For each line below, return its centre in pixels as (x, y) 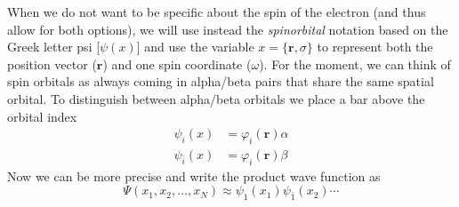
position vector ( (52, 64)
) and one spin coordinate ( (177, 64)
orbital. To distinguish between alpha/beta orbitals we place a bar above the (216, 98)
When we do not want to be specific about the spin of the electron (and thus (217, 12)
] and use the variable (195, 47)
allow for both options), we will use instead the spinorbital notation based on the (228, 29)
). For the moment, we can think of (355, 64)
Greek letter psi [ (54, 47)
